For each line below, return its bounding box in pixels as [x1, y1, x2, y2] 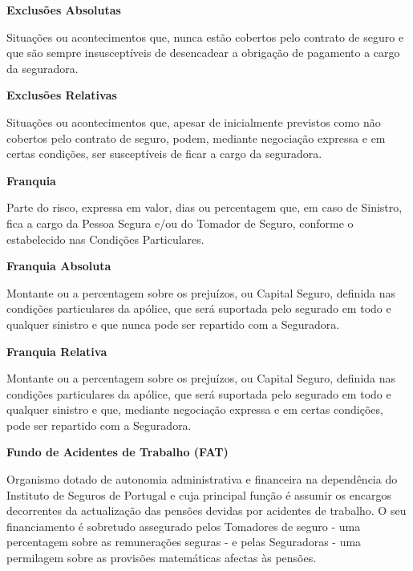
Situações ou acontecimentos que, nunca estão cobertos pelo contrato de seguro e [6, 28, 404, 45]
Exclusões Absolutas [6, 2, 121, 18]
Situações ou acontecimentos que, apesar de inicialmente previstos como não [6, 113, 381, 130]
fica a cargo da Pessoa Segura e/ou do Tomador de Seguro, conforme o [6, 214, 354, 231]
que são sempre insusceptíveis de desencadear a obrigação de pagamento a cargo [6, 44, 400, 61]
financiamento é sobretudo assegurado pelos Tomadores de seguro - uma [6, 517, 361, 534]
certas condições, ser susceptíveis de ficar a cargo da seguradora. [6, 145, 322, 162]
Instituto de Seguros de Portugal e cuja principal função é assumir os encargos [6, 486, 391, 503]
